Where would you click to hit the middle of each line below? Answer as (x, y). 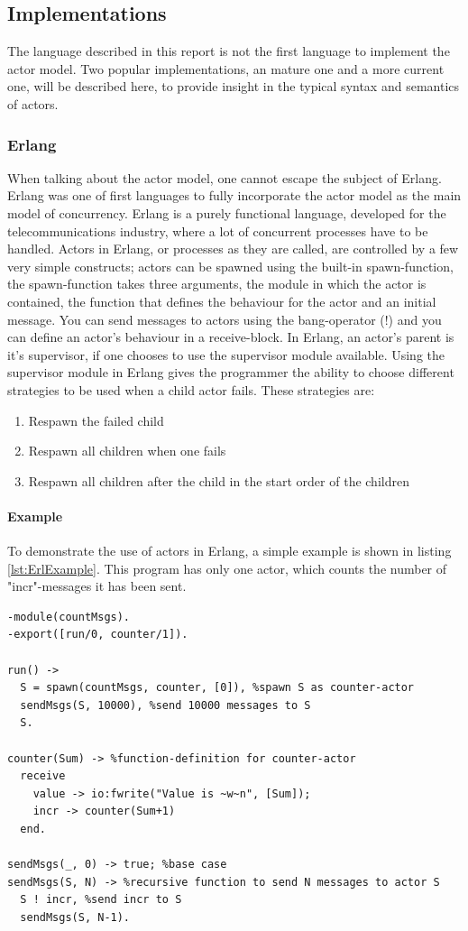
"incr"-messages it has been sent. (97, 586)
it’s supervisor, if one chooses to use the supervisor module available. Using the (226, 354)
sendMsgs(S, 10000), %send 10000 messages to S (165, 705)
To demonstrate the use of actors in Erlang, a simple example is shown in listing (229, 551)
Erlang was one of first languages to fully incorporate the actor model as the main (234, 195)
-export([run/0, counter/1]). (98, 635)
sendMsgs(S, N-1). (75, 917)
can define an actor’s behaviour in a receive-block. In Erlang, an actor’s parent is (231, 337)
